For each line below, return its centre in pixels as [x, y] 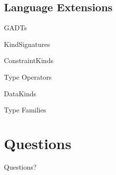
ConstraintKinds [29, 60]
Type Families [25, 110]
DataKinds [20, 93]
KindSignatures [27, 44]
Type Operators [28, 77]
